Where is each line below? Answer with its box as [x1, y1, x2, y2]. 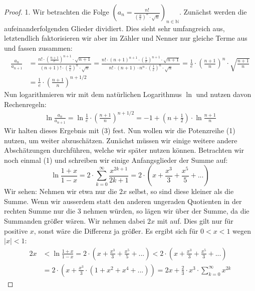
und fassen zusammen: [4, 42, 73, 53]
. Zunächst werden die [179, 7, 247, 17]
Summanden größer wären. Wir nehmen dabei [4, 216, 145, 226]
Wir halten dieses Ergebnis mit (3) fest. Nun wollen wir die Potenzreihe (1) [4, 125, 235, 135]
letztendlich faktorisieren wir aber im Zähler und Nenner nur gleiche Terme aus [4, 33, 247, 43]
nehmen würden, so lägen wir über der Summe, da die [83, 206, 249, 216]
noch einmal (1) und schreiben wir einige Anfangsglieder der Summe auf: [4, 154, 228, 165]
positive [4, 225, 28, 236]
